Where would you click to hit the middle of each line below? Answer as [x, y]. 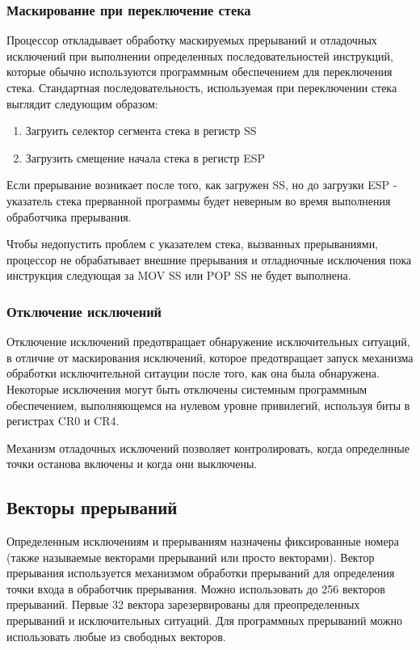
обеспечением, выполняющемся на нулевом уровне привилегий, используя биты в [208, 405]
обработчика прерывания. [69, 216]
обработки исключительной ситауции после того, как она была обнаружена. [193, 373]
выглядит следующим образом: [82, 103]
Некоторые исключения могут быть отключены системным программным [187, 388]
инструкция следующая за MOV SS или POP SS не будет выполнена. [179, 275]
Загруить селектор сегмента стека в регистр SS [141, 131]
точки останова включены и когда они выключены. [132, 464]
